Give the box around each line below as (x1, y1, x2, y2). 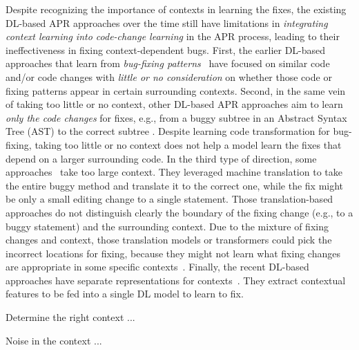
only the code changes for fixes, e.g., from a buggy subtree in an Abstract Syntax (6, 110, 347, 125)
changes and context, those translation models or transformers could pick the (6, 232, 332, 247)
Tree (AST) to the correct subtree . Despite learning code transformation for (6, 124, 330, 138)
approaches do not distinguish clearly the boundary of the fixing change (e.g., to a (6, 205, 353, 219)
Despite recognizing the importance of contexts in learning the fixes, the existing (6, 2, 347, 16)
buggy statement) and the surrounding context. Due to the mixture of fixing (6, 219, 329, 233)
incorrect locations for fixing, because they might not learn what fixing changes (6, 246, 340, 260)
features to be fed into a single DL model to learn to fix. (6, 286, 244, 301)
